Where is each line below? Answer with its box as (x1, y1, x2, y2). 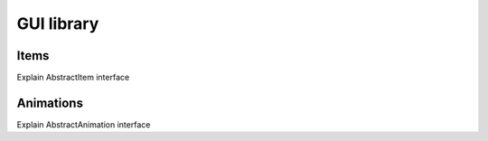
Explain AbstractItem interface (16, 72, 130, 83)
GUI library (16, 14, 99, 33)
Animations (16, 95, 83, 110)
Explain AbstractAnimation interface (16, 118, 151, 130)
